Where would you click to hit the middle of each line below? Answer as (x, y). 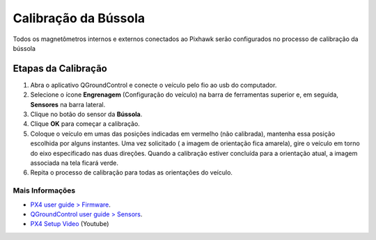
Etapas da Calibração (60, 69)
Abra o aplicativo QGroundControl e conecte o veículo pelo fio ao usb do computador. (154, 85)
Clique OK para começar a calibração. (85, 124)
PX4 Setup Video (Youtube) (70, 224)
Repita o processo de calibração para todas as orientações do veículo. (132, 173)
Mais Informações (44, 191)
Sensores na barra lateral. (68, 104)
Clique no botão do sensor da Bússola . (86, 114)
